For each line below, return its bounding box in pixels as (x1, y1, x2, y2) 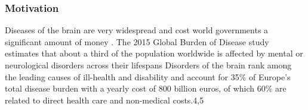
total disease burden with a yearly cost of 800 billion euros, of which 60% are (5, 82, 287, 95)
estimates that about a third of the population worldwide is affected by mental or (5, 47, 303, 59)
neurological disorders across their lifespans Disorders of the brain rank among (5, 59, 292, 71)
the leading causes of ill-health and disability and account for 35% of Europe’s (5, 70, 291, 83)
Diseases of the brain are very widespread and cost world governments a (5, 24, 269, 36)
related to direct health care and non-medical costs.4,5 (5, 93, 204, 106)
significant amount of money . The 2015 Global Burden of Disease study (5, 35, 269, 48)
